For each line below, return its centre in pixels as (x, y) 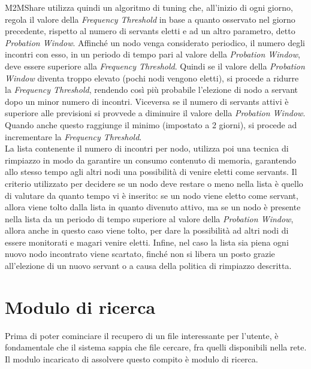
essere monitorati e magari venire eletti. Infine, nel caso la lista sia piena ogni (147, 242)
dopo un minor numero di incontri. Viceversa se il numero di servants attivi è (147, 101)
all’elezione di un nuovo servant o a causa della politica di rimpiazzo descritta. (148, 266)
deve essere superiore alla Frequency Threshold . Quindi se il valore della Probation (155, 66)
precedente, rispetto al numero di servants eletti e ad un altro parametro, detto (150, 31)
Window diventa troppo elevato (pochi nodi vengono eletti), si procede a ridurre (152, 78)
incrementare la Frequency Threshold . (73, 136)
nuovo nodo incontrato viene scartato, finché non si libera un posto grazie (140, 254)
